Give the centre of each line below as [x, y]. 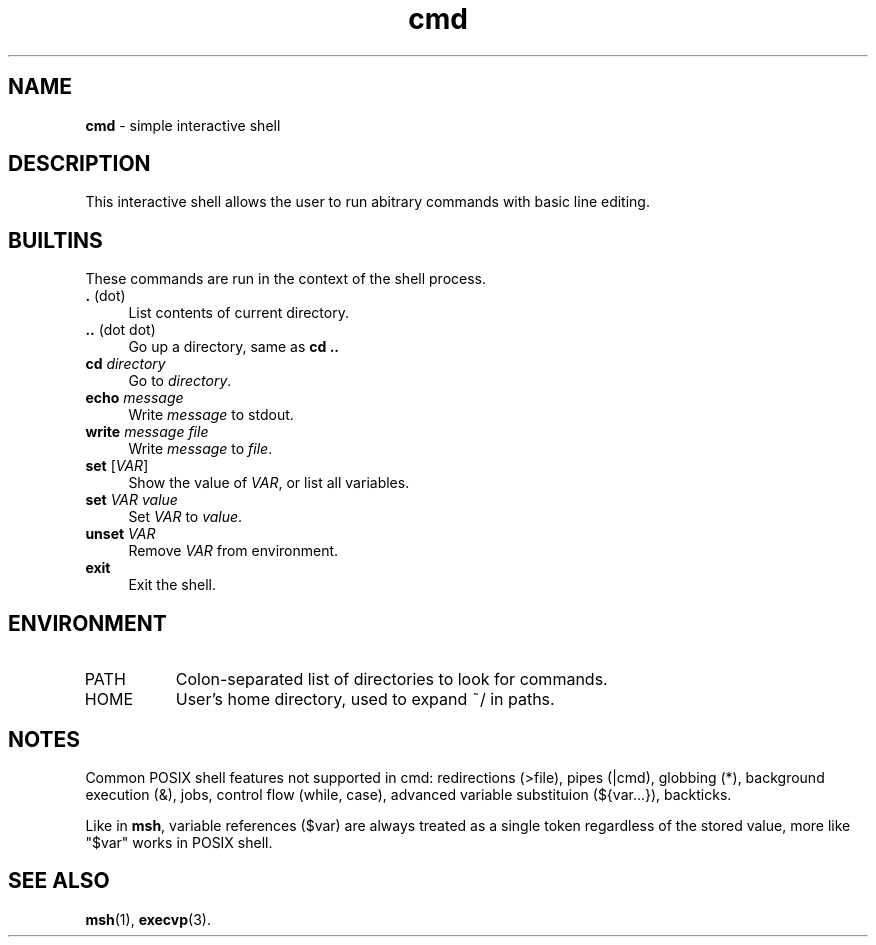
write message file [147, 432]
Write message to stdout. [211, 415]
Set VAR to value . [185, 517]
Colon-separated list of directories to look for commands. [391, 679]
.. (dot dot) [120, 330]
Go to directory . [180, 381]
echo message [134, 398]
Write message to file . [200, 449]
